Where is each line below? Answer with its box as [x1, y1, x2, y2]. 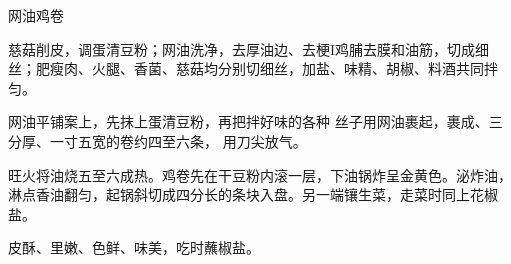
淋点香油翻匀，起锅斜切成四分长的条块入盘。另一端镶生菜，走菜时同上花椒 [8, 184, 498, 205]
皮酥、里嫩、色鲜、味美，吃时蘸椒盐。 [8, 237, 260, 258]
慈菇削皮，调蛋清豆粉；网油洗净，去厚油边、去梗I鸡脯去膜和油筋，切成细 [8, 38, 490, 59]
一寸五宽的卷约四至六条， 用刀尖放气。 [49, 130, 307, 151]
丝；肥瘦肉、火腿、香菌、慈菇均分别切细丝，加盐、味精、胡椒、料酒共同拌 [8, 58, 498, 79]
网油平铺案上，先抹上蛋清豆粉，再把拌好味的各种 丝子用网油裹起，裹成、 [8, 111, 489, 132]
